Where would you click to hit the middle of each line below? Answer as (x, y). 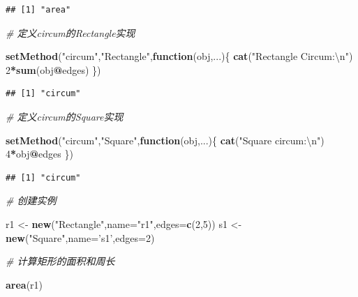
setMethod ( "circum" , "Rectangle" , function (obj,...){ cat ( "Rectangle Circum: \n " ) (179, 56)
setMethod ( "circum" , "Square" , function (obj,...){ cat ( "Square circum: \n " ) (165, 140)
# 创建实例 (31, 200)
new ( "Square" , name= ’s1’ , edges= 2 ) (80, 237)
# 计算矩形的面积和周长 (60, 261)
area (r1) (24, 284)
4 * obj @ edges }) (39, 154)
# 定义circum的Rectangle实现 (70, 32)
